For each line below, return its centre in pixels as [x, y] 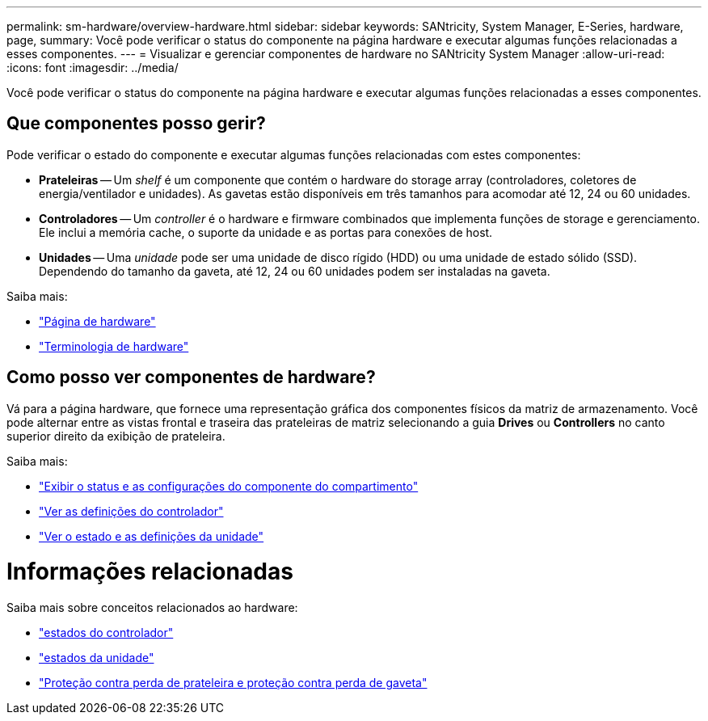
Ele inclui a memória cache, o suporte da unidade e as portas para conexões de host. [266, 232]
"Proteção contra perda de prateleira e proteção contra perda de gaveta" [233, 683]
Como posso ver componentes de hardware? [191, 377]
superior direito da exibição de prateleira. [116, 436]
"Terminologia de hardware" [114, 346]
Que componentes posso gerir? [136, 124]
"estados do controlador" [106, 633]
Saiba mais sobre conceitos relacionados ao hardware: [152, 608]
